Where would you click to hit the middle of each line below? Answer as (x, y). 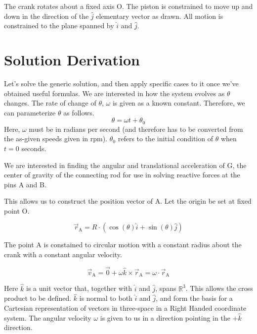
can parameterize (30, 112)
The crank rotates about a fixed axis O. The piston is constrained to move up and (128, 6)
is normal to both (106, 298)
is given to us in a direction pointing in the (165, 317)
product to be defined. (38, 298)
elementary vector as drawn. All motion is (160, 16)
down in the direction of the (46, 16)
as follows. (79, 112)
